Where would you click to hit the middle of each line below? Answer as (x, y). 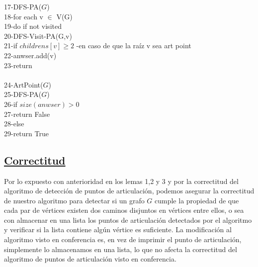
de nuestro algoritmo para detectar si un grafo (74, 200)
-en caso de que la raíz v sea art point (134, 45)
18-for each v (24, 16)
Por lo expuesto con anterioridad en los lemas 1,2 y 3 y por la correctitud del (121, 181)
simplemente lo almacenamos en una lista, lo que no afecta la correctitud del (121, 249)
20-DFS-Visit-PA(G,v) (38, 36)
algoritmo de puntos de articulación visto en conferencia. (90, 259)
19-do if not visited (33, 26)
